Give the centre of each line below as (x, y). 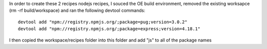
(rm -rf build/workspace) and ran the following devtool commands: (77, 10)
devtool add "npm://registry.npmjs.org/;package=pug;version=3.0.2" (103, 22)
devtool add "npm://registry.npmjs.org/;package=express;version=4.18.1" (109, 29)
